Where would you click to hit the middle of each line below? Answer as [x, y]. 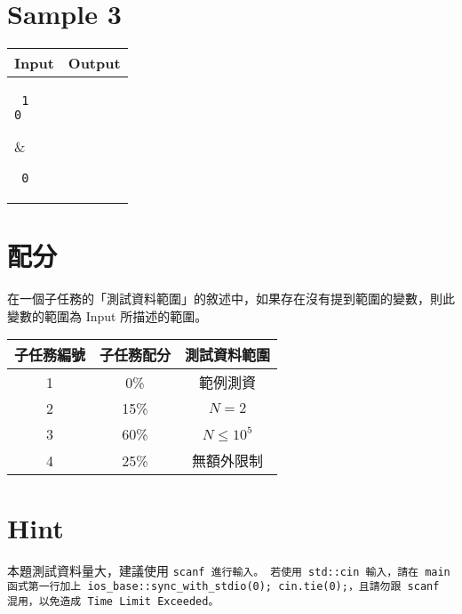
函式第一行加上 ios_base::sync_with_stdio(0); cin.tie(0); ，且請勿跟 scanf [223, 587]
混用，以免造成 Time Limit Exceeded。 [113, 601]
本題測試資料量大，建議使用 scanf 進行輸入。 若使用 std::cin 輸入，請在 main [229, 570]
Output [94, 63]
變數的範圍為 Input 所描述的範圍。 [108, 315]
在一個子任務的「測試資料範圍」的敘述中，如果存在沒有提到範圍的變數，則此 [231, 299]
